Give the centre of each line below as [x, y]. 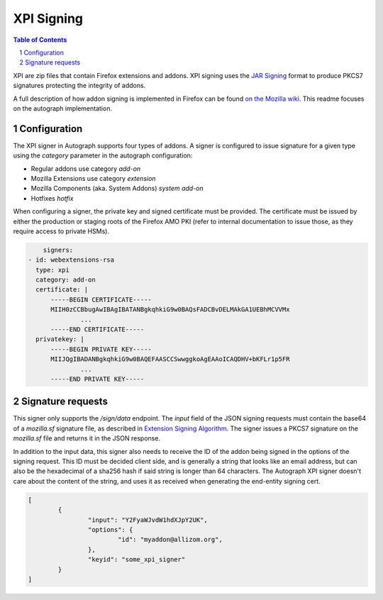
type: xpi [53, 270]
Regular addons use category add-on [86, 168]
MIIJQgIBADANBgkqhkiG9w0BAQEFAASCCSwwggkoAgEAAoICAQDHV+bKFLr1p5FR [170, 359]
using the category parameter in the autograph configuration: [103, 155]
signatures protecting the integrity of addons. [79, 86]
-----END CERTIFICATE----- [98, 329]
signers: [58, 250]
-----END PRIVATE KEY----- [98, 379]
